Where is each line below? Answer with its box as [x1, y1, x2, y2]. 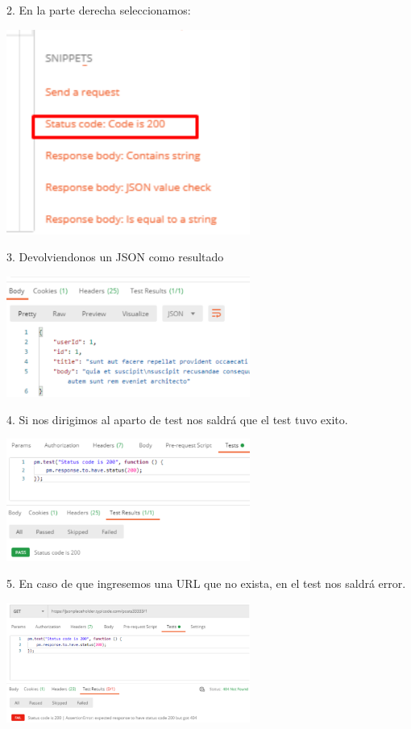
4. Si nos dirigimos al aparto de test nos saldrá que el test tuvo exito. [6, 410, 348, 427]
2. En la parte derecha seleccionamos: [6, 2, 191, 18]
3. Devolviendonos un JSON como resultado [6, 248, 224, 265]
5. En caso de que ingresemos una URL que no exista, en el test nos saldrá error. [6, 575, 406, 592]
